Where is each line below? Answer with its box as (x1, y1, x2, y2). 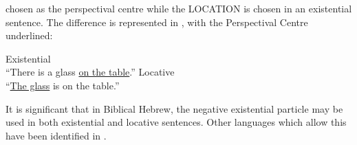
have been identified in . (6, 128, 107, 142)
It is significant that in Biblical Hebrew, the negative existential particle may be (6, 101, 343, 115)
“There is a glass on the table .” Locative (6, 65, 175, 79)
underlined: (6, 28, 53, 43)
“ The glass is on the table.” (6, 78, 120, 92)
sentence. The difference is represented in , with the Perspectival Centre (6, 14, 308, 29)
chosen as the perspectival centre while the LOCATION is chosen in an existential (6, 1, 352, 15)
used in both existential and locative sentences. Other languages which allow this (6, 115, 347, 129)
